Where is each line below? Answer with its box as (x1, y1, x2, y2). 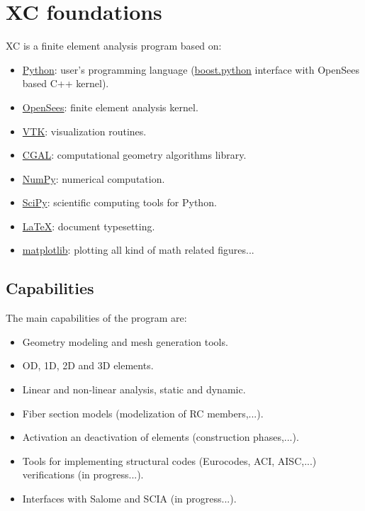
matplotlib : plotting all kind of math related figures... (22, 242, 254, 257)
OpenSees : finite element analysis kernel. (22, 99, 198, 114)
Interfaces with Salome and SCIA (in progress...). (22, 491, 237, 506)
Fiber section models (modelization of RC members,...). (22, 405, 264, 420)
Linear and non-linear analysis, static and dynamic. (22, 382, 246, 397)
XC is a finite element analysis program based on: (6, 38, 222, 53)
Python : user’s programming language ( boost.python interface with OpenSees (22, 62, 359, 77)
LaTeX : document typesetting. (22, 218, 155, 233)
